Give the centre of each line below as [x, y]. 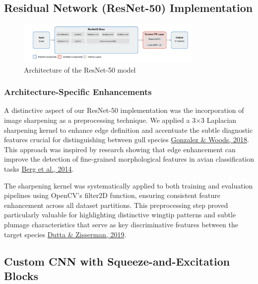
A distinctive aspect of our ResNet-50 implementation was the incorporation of [124, 110]
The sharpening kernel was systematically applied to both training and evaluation [129, 185]
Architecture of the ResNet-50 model [80, 69]
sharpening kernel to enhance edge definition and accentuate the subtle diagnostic [129, 130]
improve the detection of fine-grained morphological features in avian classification [129, 159]
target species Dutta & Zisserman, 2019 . [65, 234]
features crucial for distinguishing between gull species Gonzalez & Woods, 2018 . [127, 140]
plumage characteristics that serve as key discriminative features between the [121, 224]
